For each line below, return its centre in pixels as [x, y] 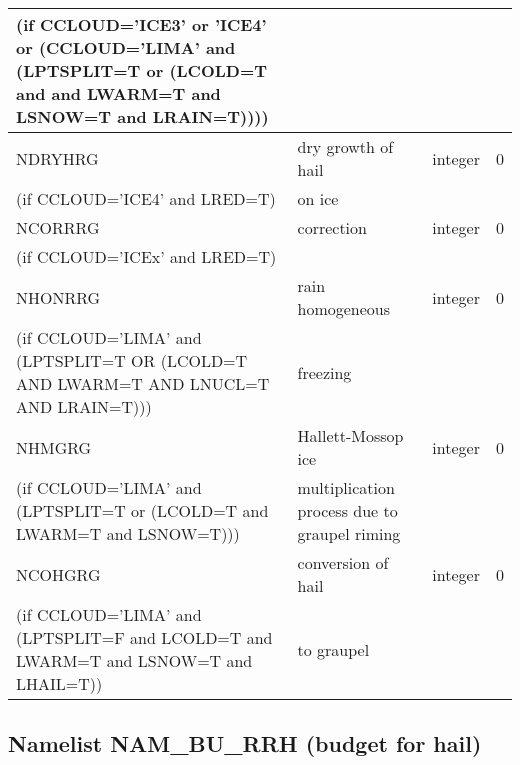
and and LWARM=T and [118, 93]
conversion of [343, 562]
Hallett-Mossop [350, 435]
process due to [347, 510]
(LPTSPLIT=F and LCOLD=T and [144, 637]
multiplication [346, 487]
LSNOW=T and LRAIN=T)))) [142, 116]
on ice [318, 198]
